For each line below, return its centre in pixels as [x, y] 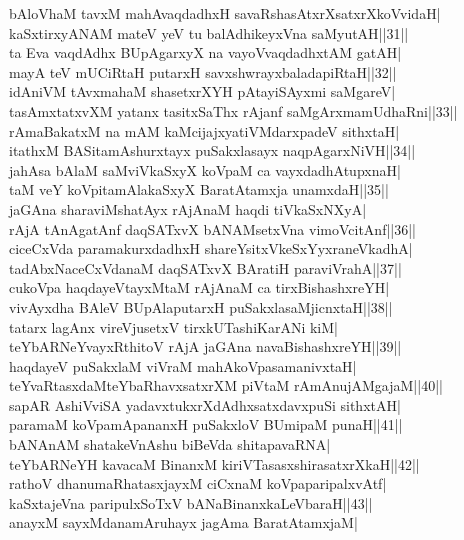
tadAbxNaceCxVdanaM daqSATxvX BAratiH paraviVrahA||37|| [205, 267]
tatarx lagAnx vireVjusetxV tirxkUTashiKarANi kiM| [173, 326]
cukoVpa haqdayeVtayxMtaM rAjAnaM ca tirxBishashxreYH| [199, 287]
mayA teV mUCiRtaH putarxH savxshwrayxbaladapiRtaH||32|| [203, 71]
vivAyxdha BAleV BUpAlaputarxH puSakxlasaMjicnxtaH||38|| [201, 306]
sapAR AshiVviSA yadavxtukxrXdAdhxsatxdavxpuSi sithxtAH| [205, 404]
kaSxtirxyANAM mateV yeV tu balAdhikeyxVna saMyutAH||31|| [209, 32]
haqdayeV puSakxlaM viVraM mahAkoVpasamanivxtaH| [183, 365]
